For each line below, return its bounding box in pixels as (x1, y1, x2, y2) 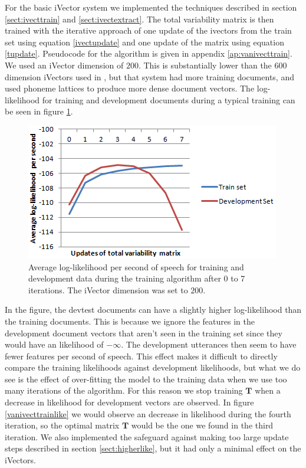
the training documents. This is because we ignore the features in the (5, 315, 255, 327)
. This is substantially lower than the (138, 58, 272, 71)
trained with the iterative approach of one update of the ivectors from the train (5, 24, 292, 37)
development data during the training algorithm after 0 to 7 (28, 272, 245, 284)
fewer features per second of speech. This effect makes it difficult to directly (5, 349, 278, 362)
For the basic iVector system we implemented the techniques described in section (5, 1, 297, 13)
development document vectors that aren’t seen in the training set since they (5, 326, 282, 339)
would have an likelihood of (5, 338, 104, 351)
